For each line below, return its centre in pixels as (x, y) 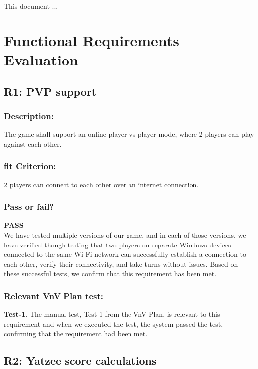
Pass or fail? (29, 207)
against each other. (33, 144)
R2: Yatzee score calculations (80, 360)
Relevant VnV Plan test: (54, 295)
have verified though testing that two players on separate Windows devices (118, 244)
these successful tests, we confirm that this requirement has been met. (110, 274)
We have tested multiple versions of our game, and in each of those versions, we (125, 234)
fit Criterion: (30, 166)
